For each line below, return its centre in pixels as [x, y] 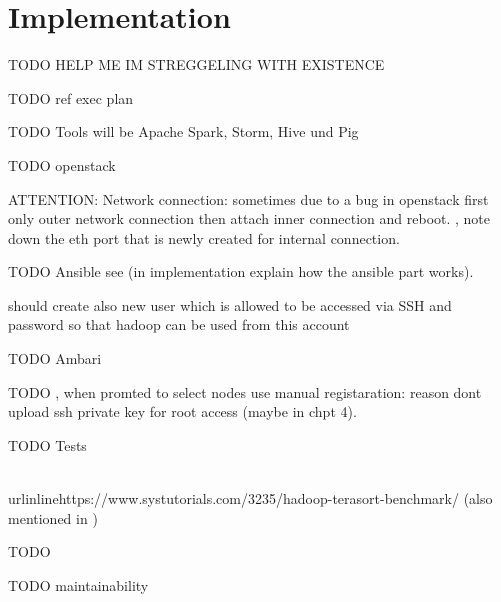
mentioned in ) [53, 517]
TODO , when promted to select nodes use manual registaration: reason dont [245, 391]
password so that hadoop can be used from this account [179, 324]
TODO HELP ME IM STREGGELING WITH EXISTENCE [196, 64]
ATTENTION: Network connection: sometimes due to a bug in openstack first [248, 198]
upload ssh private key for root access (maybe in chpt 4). [182, 411]
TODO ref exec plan [71, 97]
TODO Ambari [55, 358]
